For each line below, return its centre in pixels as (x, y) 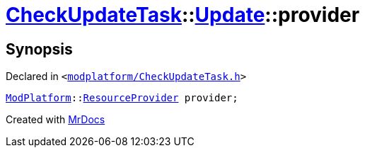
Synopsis (39, 49)
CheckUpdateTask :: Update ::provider (183, 15)
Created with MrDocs (56, 120)
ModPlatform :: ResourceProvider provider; (122, 98)
